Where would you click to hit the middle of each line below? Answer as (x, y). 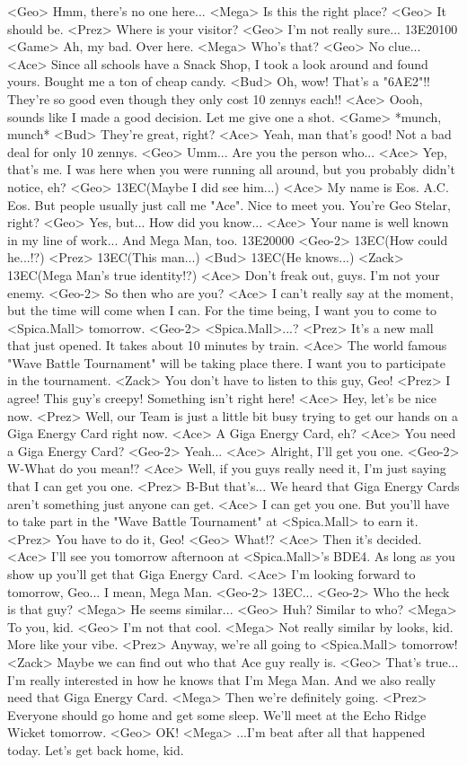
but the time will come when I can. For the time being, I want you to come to (222, 310)
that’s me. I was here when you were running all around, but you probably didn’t (231, 169)
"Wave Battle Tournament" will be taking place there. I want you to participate (226, 362)
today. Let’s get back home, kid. (96, 749)
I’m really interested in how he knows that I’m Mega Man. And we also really (222, 679)
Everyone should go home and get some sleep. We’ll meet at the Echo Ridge (217, 714)
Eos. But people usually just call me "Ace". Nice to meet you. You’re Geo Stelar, (229, 204)
